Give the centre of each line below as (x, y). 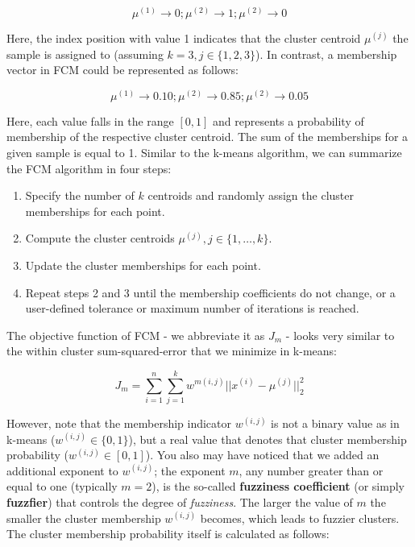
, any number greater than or (311, 470)
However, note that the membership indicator (119, 423)
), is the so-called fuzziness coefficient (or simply (278, 486)
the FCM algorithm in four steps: (89, 168)
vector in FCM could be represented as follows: (122, 70)
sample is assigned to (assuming (85, 54)
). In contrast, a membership (326, 54)
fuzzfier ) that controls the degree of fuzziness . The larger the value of (180, 502)
